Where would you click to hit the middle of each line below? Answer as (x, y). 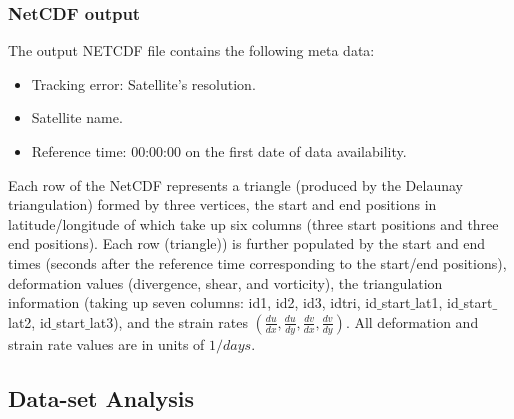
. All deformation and (412, 321)
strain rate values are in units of (106, 343)
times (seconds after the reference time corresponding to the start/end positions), (257, 262)
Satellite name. (77, 117)
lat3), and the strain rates (168, 321)
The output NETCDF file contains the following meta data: (191, 50)
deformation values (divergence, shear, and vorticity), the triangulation (225, 282)
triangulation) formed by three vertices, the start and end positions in (222, 204)
